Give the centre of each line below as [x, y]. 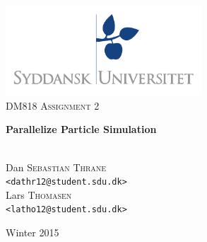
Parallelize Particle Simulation [81, 129]
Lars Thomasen [39, 194]
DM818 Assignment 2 [53, 105]
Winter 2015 [32, 232]
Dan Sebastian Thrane [56, 167]
